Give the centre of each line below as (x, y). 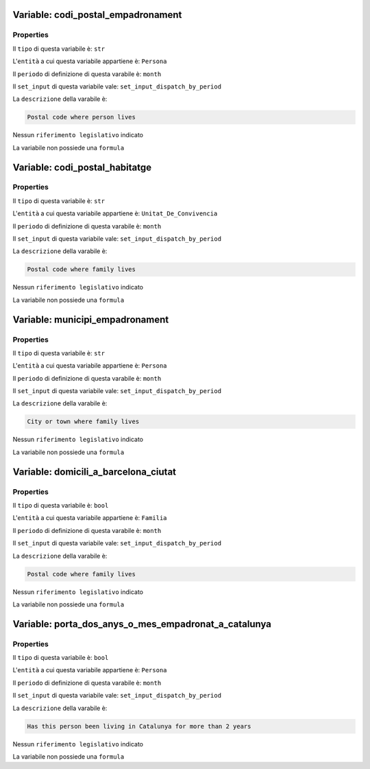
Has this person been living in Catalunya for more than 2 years (139, 726)
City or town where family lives (83, 422)
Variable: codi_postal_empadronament (97, 15)
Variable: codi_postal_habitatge (82, 167)
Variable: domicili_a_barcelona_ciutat (95, 472)
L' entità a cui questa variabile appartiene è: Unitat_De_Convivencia (115, 213)
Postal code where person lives (82, 117)
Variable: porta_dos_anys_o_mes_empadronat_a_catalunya (142, 624)
